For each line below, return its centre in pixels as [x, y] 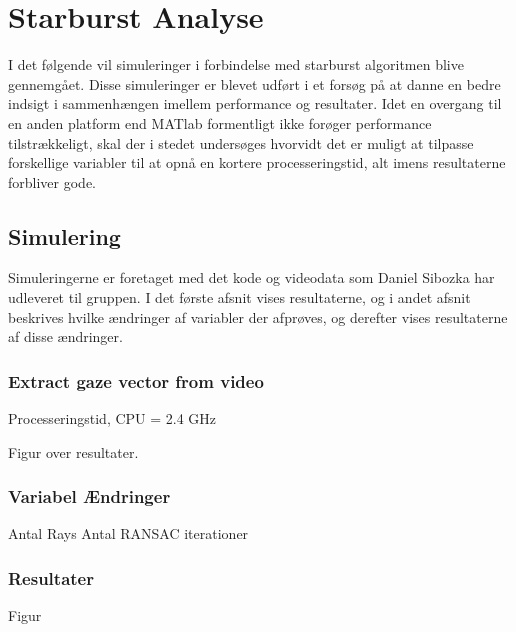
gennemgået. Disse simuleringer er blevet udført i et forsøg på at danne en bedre [254, 83]
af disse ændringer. [65, 336]
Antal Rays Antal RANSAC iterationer [128, 533]
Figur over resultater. [73, 451]
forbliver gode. [52, 181]
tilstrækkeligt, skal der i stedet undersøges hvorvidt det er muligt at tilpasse [241, 142]
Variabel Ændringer [89, 496]
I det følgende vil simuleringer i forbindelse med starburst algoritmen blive [236, 64]
